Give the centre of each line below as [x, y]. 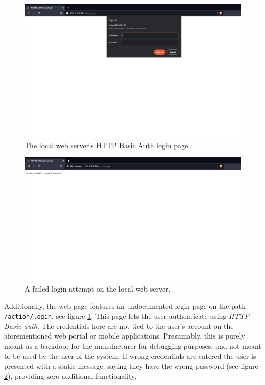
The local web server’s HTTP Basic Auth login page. [107, 145]
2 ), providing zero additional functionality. [70, 376]
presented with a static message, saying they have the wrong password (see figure [131, 366]
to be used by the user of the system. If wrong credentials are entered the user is [130, 356]
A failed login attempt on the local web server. [98, 288]
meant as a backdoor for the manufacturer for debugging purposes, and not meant [133, 345]
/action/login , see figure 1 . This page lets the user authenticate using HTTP [127, 316]
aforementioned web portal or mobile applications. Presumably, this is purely [125, 336]
